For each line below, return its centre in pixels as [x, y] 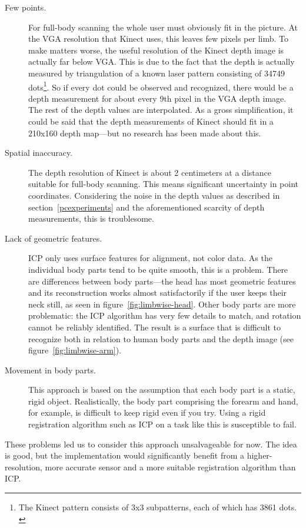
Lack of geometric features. [54, 238]
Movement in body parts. [50, 370]
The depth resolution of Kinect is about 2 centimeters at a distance [150, 172]
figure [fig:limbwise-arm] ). [75, 350]
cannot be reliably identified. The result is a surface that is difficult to [154, 327]
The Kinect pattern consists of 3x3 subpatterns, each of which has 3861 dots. [158, 507]
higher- [260, 455]
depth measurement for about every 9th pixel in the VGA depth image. [157, 98]
